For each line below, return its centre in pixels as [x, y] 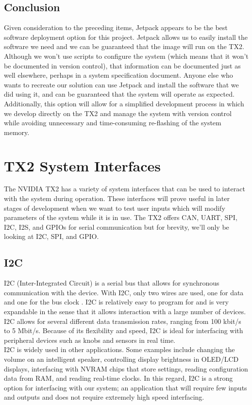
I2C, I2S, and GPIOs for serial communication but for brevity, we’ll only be [117, 227]
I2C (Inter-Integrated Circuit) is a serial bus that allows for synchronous [112, 283]
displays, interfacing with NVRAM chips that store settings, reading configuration [126, 368]
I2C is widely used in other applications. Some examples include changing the [119, 349]
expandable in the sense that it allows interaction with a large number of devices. [125, 311]
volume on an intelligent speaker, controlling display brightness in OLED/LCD [121, 359]
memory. [17, 132]
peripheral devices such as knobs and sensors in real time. [90, 340]
